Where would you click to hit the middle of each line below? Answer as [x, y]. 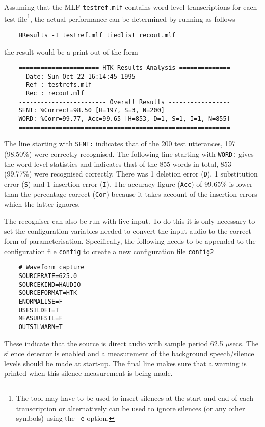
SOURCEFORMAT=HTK [48, 293]
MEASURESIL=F [41, 319]
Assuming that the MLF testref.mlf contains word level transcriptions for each [131, 7]
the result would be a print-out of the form [71, 51]
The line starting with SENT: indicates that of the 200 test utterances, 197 [120, 144]
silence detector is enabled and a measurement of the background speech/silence [129, 353]
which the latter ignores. [42, 204]
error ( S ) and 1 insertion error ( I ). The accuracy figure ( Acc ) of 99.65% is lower [128, 183]
